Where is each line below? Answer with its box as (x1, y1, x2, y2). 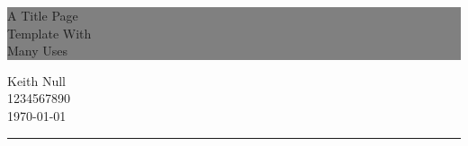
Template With (7, 23, 92, 42)
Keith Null (7, 71, 66, 90)
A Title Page (7, 6, 78, 24)
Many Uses (7, 41, 68, 60)
